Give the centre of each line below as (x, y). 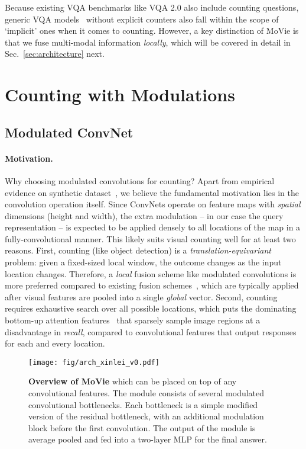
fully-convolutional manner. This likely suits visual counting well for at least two (150, 238)
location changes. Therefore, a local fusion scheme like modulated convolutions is (151, 273)
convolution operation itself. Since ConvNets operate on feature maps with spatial (153, 204)
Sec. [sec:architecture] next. (55, 54)
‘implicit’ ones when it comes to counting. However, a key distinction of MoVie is (152, 31)
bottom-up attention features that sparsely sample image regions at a (133, 320)
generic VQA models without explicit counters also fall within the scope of (142, 19)
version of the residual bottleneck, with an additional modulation (146, 416)
